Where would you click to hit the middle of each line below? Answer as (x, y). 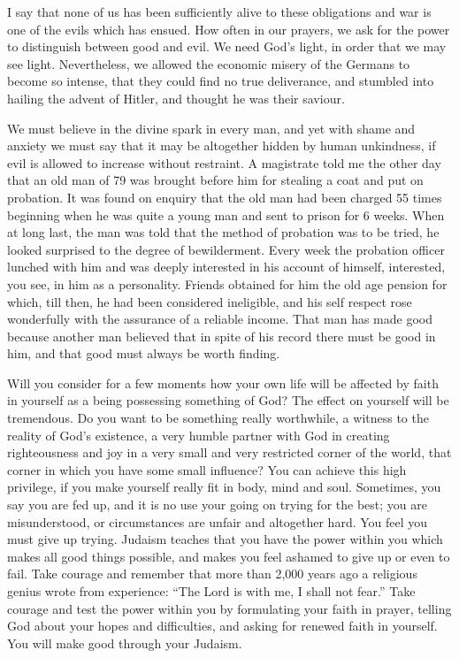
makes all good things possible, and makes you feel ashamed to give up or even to (229, 556)
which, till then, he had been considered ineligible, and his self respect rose (210, 301)
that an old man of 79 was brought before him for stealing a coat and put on (215, 180)
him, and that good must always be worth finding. (144, 353)
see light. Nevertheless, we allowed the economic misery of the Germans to (209, 63)
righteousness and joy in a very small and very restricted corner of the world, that (229, 452)
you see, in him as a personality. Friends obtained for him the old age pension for (227, 283)
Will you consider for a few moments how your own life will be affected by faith (223, 383)
